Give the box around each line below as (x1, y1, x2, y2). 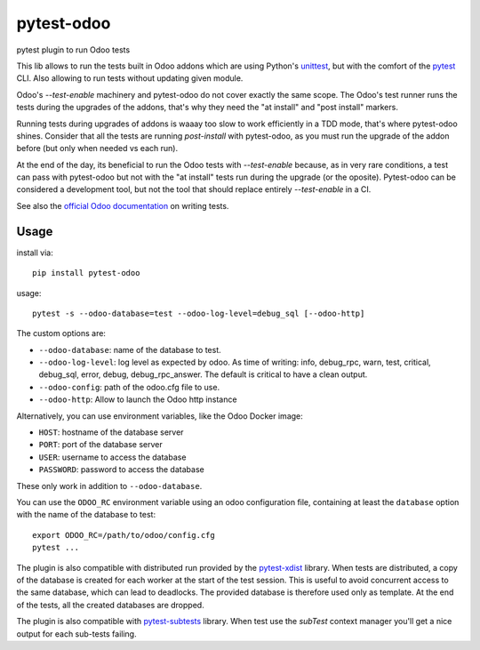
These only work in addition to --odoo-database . (16, 480, 203, 491)
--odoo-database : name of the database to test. (38, 344, 221, 355)
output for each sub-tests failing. (16, 628, 137, 639)
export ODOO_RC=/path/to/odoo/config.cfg (32, 530, 215, 540)
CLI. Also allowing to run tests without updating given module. (16, 73, 244, 84)
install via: (16, 247, 53, 258)
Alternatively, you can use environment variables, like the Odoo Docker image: (16, 410, 304, 421)
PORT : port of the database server (38, 439, 164, 450)
